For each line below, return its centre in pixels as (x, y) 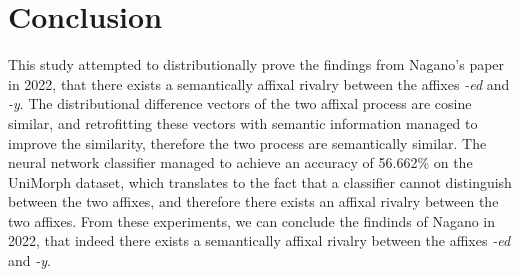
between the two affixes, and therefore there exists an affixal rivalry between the (253, 201)
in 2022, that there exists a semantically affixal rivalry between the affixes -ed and (259, 83)
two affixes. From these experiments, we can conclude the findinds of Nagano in (252, 220)
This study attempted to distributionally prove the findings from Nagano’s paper (256, 64)
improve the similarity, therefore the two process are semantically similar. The (247, 142)
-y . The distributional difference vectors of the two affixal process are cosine (240, 103)
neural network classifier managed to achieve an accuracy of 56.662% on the (240, 162)
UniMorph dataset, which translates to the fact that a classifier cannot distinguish (260, 181)
